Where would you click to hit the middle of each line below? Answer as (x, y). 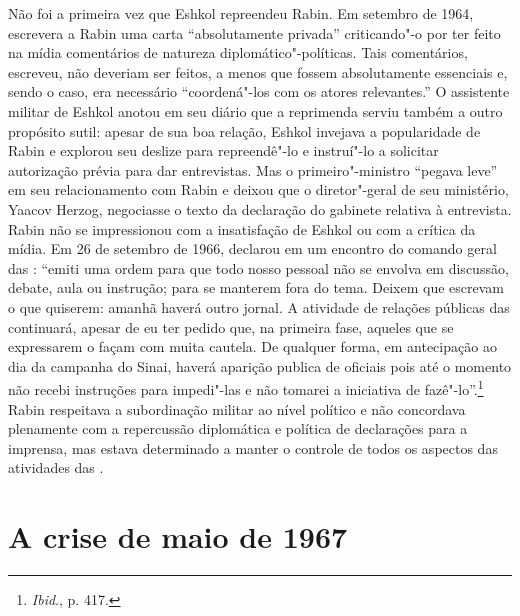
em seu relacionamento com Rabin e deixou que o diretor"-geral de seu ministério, (258, 189)
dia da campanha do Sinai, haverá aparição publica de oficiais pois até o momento (260, 365)
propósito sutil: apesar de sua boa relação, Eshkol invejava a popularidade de (244, 130)
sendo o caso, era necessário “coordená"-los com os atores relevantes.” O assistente (259, 91)
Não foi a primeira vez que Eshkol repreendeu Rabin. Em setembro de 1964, (241, 13)
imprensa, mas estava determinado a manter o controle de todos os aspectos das (253, 447)
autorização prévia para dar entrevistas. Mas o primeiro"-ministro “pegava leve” (253, 169)
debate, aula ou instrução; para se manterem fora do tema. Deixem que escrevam (256, 287)
